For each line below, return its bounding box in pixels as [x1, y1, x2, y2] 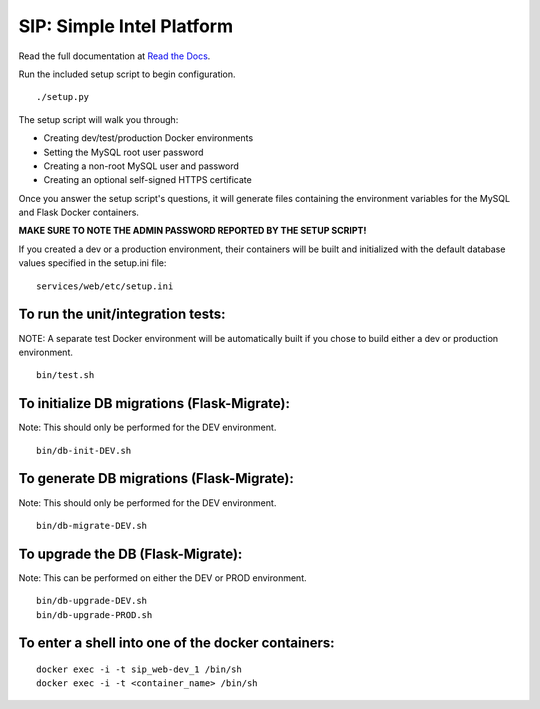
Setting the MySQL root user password [43, 146, 204, 158]
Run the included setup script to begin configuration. [18, 68, 236, 80]
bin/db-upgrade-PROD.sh [36, 609, 153, 620]
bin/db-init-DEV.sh [36, 445, 132, 456]
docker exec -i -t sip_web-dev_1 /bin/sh [36, 664, 242, 675]
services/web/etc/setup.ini [36, 280, 174, 292]
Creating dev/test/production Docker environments [43, 132, 254, 144]
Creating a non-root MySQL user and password [43, 160, 240, 172]
